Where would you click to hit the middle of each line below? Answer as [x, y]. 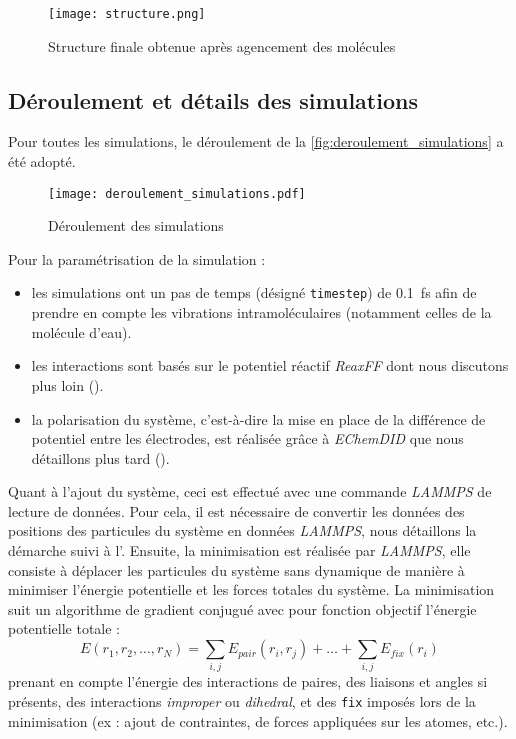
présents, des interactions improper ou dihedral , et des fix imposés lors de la [242, 700]
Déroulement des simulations [136, 225]
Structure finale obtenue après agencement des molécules [222, 45]
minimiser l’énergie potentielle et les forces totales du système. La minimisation [251, 589]
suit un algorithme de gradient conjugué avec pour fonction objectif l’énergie [242, 608]
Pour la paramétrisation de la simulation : [137, 258]
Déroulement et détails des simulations [213, 99]
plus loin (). [67, 384]
